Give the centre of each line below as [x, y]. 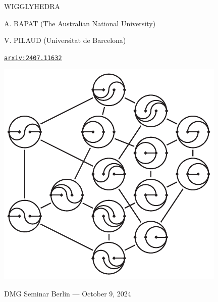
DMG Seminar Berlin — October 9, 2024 [68, 294]
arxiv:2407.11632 [33, 58]
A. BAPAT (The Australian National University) [80, 23]
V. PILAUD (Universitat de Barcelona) [65, 40]
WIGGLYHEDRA [32, 6]
